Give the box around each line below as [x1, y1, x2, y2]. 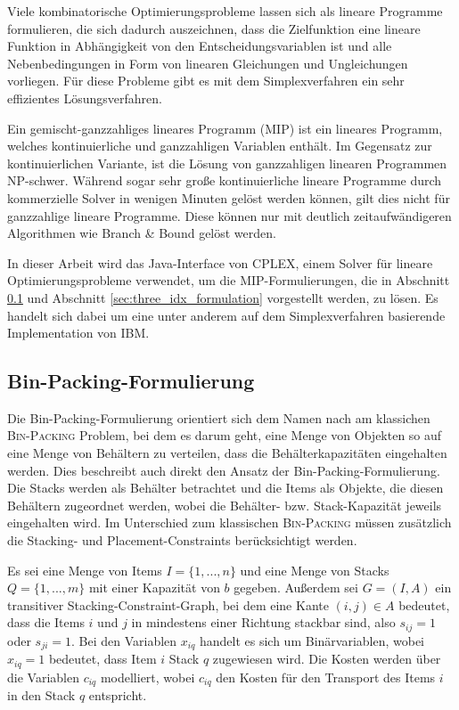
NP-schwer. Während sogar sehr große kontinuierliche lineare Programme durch [7, 171, 442, 190]
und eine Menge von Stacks [240, 560, 389, 579]
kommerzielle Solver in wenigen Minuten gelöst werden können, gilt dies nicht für [7, 188, 450, 207]
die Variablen [7, 667, 79, 686]
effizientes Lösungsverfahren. [7, 88, 162, 107]
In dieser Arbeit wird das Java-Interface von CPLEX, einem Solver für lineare [7, 253, 433, 272]
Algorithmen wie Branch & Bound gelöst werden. [7, 224, 276, 242]
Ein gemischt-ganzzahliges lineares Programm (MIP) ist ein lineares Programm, [7, 118, 443, 137]
